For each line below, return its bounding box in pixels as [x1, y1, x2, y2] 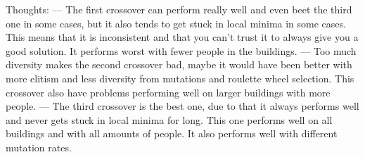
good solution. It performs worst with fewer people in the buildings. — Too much [6, 43, 357, 58]
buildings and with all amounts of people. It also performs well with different [6, 126, 338, 141]
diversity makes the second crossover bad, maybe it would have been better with [6, 57, 352, 72]
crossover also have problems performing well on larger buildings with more [6, 84, 331, 99]
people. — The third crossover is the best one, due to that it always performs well [6, 99, 359, 113]
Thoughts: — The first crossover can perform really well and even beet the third [6, 2, 352, 16]
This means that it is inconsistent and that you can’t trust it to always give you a [6, 30, 359, 44]
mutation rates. [6, 139, 72, 154]
